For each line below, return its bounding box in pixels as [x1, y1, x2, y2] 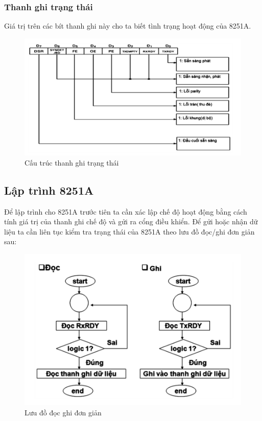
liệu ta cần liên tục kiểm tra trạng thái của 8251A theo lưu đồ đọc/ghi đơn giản [4, 226, 255, 237]
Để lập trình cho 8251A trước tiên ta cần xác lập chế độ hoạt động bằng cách [4, 206, 247, 217]
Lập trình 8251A [4, 182, 94, 198]
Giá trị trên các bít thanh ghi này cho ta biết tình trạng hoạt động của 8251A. [4, 20, 251, 31]
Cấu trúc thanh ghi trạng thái [25, 157, 119, 168]
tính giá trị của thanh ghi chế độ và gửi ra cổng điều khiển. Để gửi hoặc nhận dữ [4, 216, 258, 227]
